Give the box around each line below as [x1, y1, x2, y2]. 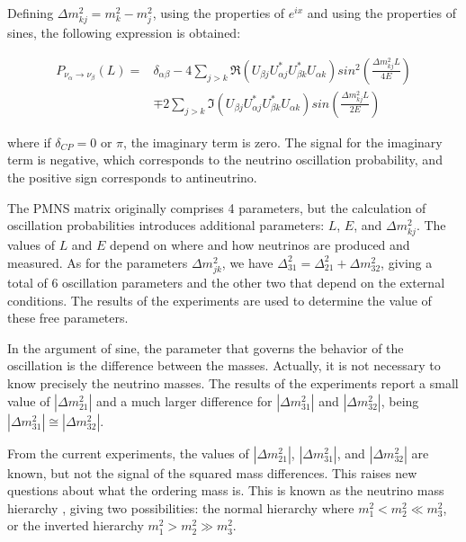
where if [7, 132, 51, 151]
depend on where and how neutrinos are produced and [110, 235, 410, 254]
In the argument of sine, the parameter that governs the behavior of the [7, 338, 404, 357]
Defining [7, 4, 54, 22]
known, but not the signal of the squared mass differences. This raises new [7, 463, 417, 482]
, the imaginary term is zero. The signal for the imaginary [123, 132, 443, 151]
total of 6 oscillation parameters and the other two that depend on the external [7, 273, 445, 292]
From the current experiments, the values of [7, 443, 249, 462]
